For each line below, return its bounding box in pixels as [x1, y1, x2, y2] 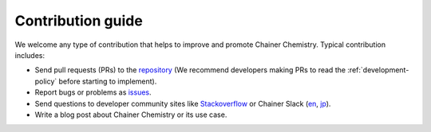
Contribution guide [14, 12, 143, 29]
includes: [14, 50, 45, 60]
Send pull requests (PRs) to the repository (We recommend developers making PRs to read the [34, 65, 346, 75]
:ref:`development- [347, 65, 409, 75]
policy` [34, 76, 57, 86]
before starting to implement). [58, 76, 157, 86]
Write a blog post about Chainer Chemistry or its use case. [34, 110, 227, 119]
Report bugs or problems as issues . [34, 87, 152, 97]
